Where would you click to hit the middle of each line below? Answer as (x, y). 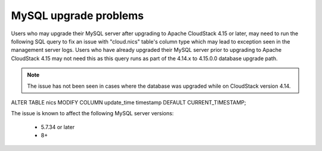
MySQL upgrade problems (78, 16)
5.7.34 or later (58, 127)
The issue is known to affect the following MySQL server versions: (92, 113)
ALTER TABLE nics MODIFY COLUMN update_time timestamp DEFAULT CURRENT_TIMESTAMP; (129, 102)
